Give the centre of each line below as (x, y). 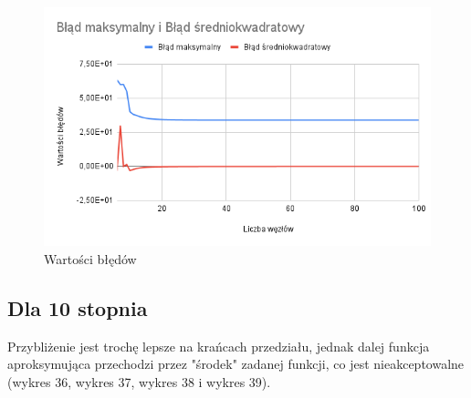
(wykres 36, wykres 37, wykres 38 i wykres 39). (139, 381)
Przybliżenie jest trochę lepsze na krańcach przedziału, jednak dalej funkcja (219, 346)
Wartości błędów (90, 258)
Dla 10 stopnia (78, 307)
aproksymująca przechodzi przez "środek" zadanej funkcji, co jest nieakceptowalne (236, 364)
